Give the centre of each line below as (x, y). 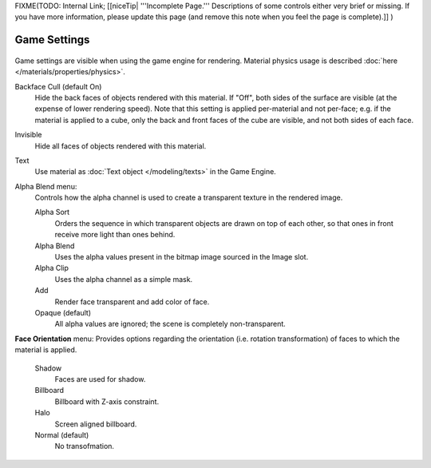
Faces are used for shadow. (100, 379)
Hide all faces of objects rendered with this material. (121, 146)
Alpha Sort (52, 212)
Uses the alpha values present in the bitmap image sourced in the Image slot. (182, 257)
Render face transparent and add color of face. (132, 301)
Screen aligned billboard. (96, 424)
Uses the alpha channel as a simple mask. (124, 279)
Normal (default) (62, 434)
